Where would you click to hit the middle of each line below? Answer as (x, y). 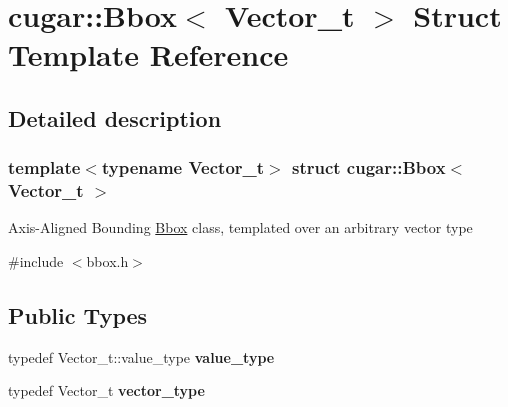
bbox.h (107, 261)
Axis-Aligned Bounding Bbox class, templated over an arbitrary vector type (240, 227)
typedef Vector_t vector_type (106, 390)
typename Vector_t (183, 167)
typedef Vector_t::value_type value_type (141, 356)
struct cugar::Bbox (368, 167)
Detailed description (115, 117)
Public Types (78, 315)
